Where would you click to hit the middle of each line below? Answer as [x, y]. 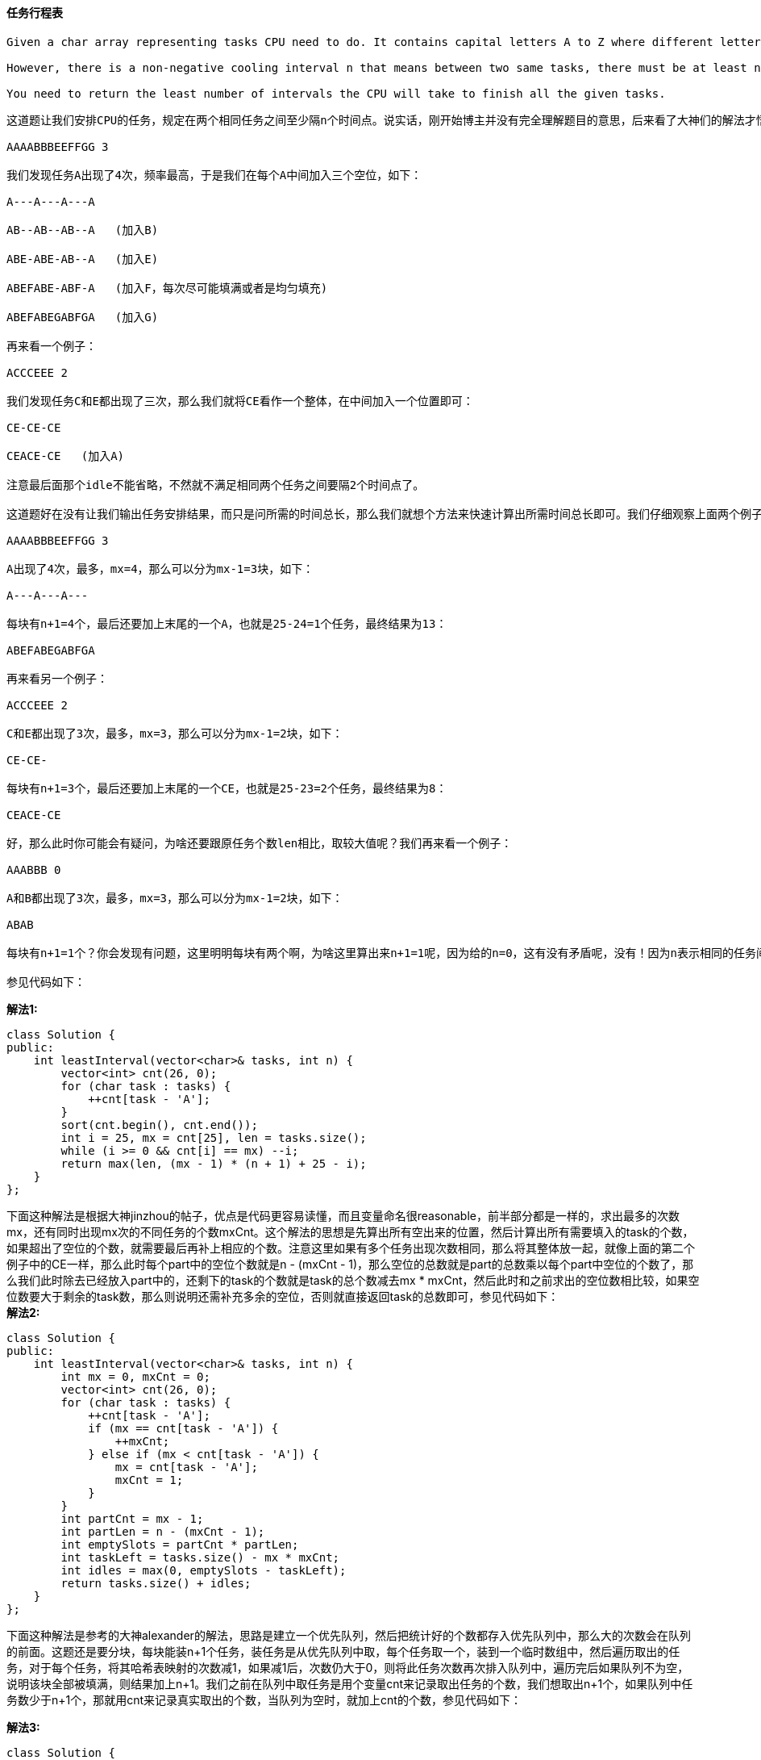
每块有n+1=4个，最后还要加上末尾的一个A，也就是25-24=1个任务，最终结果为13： [227, 623]
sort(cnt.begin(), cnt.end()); [159, 1125]
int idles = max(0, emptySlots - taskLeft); [204, 1570]
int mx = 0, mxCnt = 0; [135, 1376]
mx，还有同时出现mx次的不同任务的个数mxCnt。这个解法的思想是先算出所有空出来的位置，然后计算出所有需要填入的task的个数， [350, 1231]
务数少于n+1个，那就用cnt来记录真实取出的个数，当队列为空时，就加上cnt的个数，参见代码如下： [264, 1699]
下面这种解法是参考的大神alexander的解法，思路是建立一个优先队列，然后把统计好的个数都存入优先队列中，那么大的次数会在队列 [349, 1635]
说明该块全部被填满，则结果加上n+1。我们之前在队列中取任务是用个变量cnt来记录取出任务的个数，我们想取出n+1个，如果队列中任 [350, 1683]
